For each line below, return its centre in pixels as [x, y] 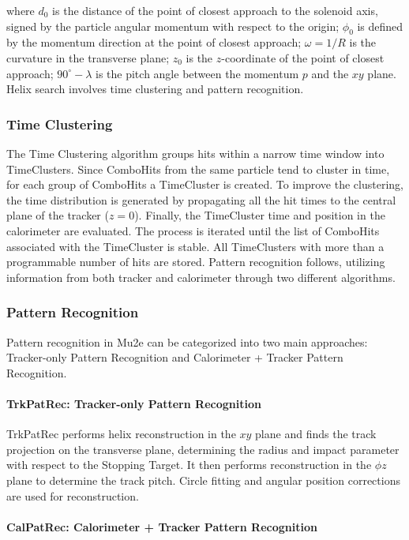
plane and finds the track [316, 434]
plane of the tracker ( [58, 215]
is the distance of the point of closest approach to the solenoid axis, [215, 10]
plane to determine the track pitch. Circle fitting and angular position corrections [203, 480]
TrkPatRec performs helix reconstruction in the [121, 434]
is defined [380, 26]
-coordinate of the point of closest [303, 57]
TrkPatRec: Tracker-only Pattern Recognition [134, 403]
